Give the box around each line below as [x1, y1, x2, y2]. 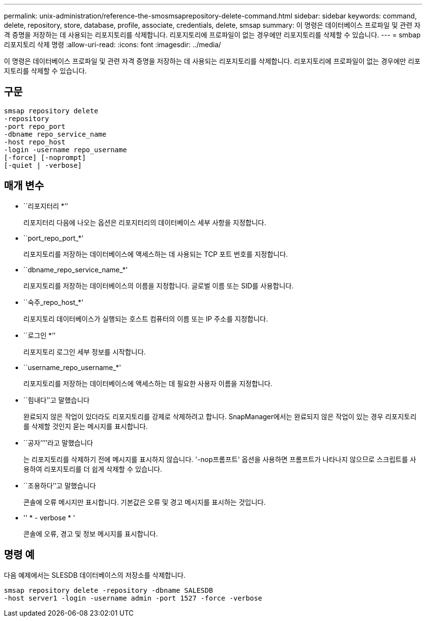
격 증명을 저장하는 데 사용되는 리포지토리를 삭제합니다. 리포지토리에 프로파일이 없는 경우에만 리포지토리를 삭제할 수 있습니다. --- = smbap [4, 31, 421, 39]
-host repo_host [4, 138, 66, 146]
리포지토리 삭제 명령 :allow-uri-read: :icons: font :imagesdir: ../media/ [4, 40, 221, 49]
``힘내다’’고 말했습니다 [23, 395, 90, 404]
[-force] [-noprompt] [4, 153, 86, 161]
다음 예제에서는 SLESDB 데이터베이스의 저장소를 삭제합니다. [4, 570, 186, 579]
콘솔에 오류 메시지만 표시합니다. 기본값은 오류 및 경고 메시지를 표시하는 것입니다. [23, 497, 266, 506]
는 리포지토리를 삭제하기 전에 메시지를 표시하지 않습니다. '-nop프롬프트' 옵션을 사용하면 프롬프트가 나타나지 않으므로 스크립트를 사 [23, 455, 416, 463]
